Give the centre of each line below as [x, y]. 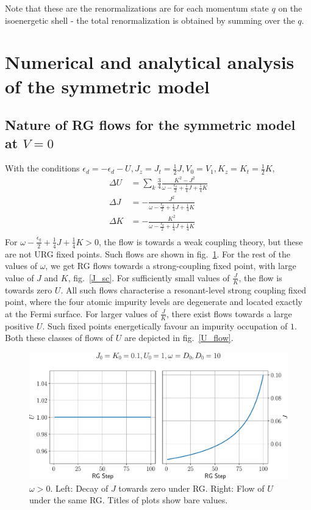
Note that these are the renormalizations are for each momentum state [137, 8]
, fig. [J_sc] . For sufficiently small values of [149, 277]
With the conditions [42, 168]
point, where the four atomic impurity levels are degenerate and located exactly [154, 302]
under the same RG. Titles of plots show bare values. [129, 500]
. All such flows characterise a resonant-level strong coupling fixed [183, 289]
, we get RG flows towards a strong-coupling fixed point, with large [171, 266]
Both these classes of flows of [59, 338]
